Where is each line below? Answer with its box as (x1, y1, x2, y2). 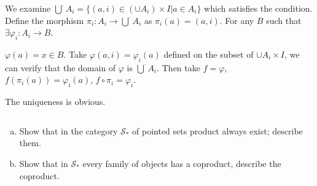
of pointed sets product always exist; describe (132, 124, 303, 137)
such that (266, 14, 302, 26)
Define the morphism (5, 14, 84, 26)
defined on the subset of (163, 47, 254, 60)
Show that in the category (19, 124, 118, 137)
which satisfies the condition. (204, 2, 313, 14)
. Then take (157, 61, 200, 74)
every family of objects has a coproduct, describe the (82, 157, 281, 169)
